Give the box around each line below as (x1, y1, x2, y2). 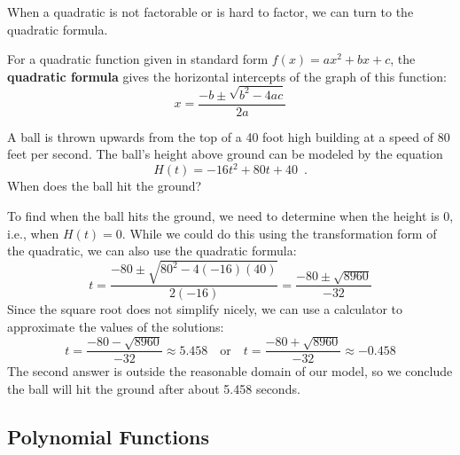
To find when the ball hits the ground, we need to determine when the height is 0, (7, 207, 454, 224)
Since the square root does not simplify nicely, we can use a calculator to (7, 300, 403, 318)
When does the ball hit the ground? (7, 177, 202, 195)
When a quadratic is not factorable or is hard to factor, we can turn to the (7, 3, 414, 20)
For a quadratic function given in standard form (7, 50, 269, 68)
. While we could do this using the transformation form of (121, 224, 437, 242)
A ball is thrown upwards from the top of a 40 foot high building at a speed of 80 (7, 127, 450, 145)
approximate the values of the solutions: (7, 317, 224, 335)
